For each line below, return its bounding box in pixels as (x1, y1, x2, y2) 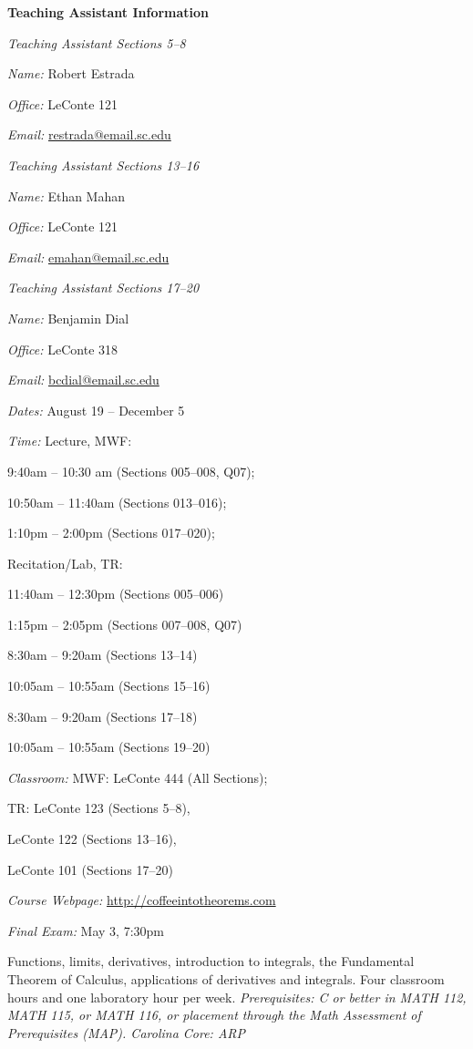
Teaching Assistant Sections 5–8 (7, 33, 186, 52)
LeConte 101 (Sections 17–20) (7, 859, 173, 879)
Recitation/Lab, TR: (7, 553, 123, 572)
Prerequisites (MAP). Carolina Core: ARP (7, 1023, 246, 1042)
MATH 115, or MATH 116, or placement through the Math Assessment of (7, 1005, 421, 1024)
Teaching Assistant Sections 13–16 (7, 155, 200, 174)
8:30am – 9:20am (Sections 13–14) (7, 645, 198, 664)
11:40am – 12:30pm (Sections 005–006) (7, 584, 224, 603)
